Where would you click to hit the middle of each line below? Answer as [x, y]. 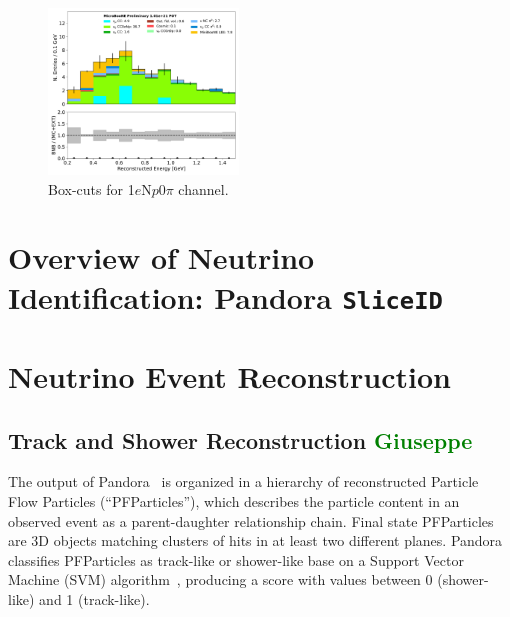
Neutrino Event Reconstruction [229, 376]
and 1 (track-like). [94, 598]
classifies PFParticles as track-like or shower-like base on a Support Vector [236, 559]
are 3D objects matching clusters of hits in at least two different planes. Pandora [255, 540]
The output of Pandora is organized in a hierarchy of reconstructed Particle [243, 481]
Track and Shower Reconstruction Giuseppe [240, 439]
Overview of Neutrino [161, 257]
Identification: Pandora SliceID [225, 296]
